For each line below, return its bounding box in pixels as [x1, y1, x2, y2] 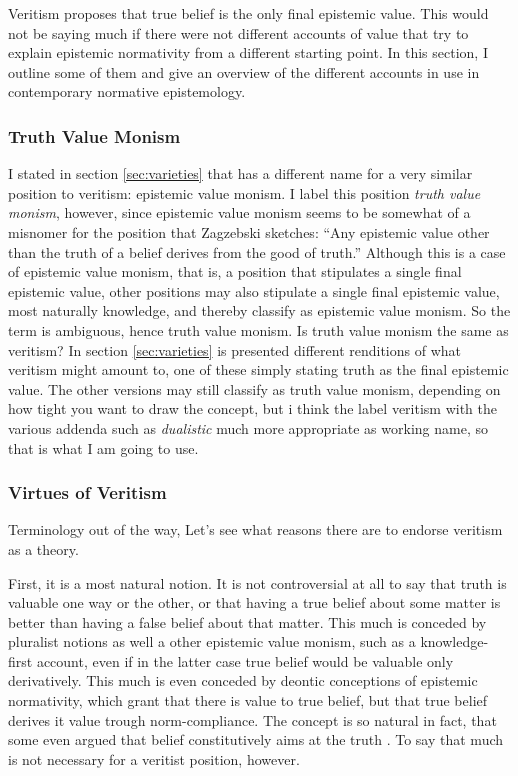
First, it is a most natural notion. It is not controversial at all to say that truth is [8, 572, 507, 593]
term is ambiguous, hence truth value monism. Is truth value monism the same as [8, 319, 509, 340]
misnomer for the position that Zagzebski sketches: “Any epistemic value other [8, 221, 490, 242]
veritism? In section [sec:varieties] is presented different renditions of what [8, 339, 461, 360]
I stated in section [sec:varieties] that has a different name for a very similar [8, 163, 473, 184]
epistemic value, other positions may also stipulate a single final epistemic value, [8, 280, 500, 301]
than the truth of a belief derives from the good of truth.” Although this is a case [8, 241, 506, 262]
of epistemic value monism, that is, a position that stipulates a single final [8, 261, 462, 282]
